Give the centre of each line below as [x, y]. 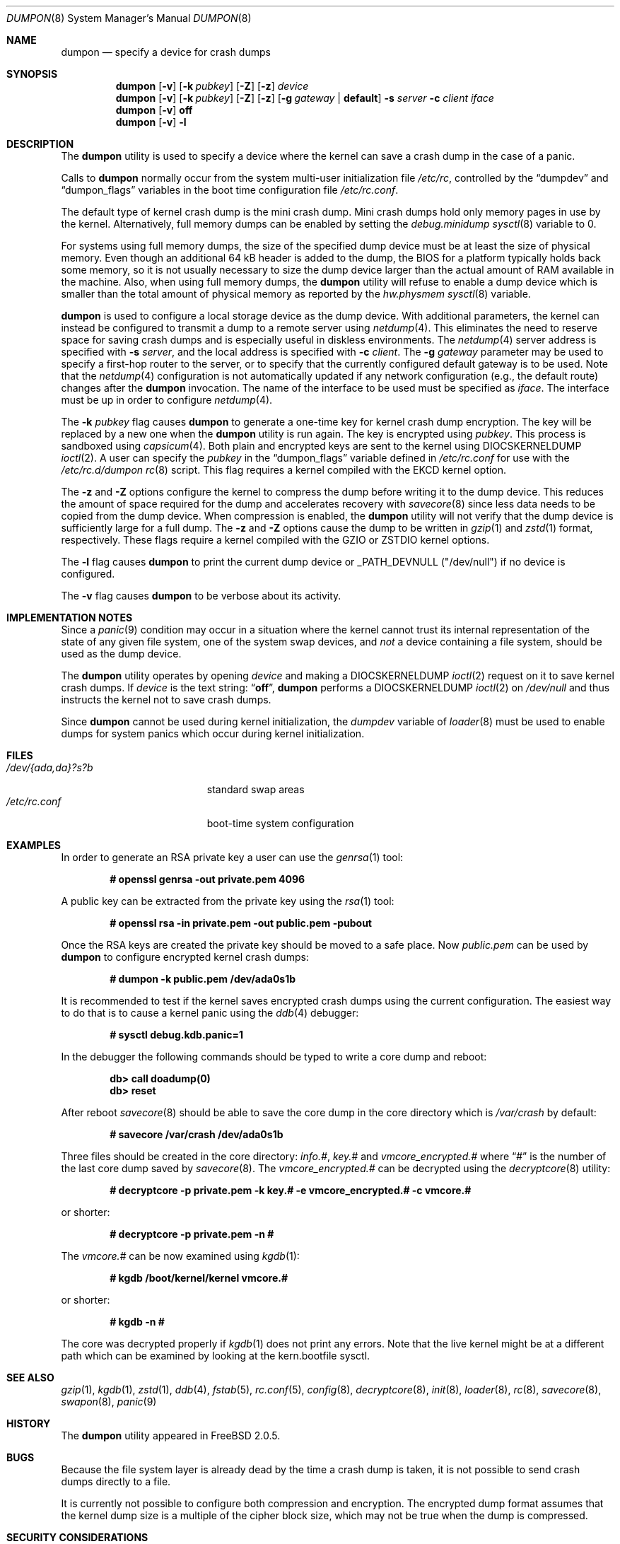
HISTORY [29, 1423]
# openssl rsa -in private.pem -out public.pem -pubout [241, 923]
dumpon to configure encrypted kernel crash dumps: [185, 957]
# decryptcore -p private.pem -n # [192, 1234]
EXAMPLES [34, 845]
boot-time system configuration [280, 823]
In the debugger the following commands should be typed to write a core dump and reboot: [274, 1057]
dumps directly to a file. [116, 1481]
